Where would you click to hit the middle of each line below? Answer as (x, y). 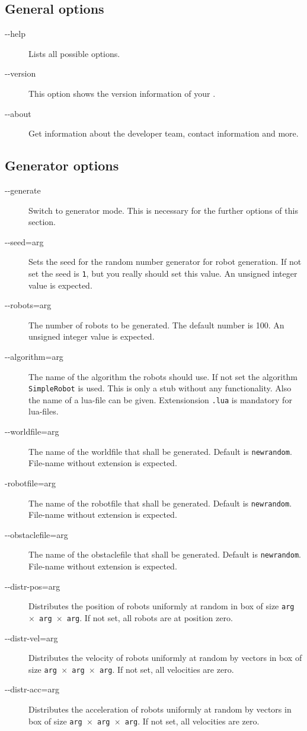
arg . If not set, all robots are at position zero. (150, 617)
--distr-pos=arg (33, 586)
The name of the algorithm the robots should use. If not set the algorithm (163, 376)
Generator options (62, 165)
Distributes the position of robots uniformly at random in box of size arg (162, 606)
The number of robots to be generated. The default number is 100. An (156, 325)
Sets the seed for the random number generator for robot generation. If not (165, 262)
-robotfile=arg (31, 482)
